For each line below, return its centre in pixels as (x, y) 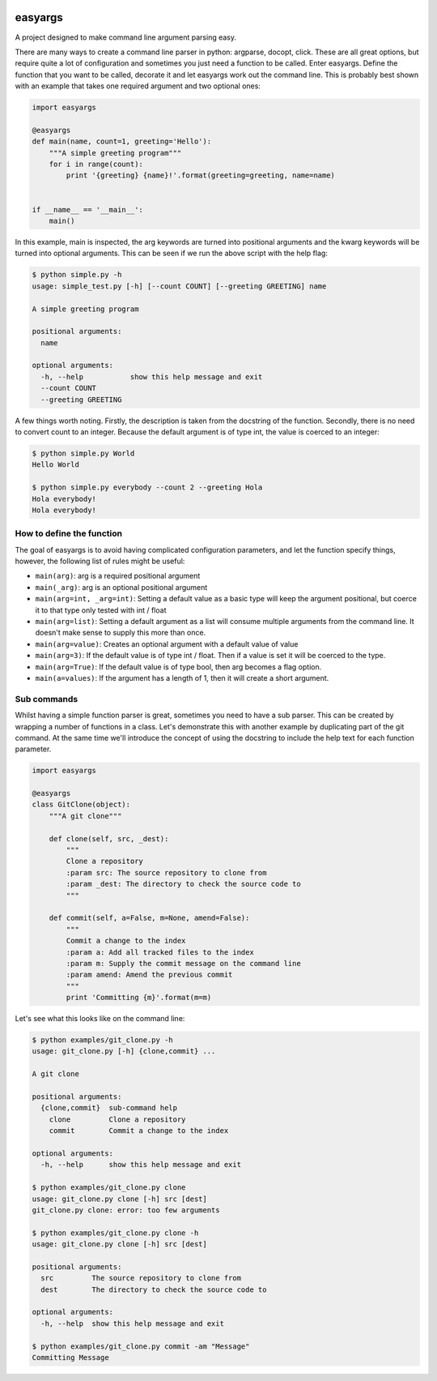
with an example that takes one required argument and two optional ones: (138, 86)
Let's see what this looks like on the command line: (100, 1019)
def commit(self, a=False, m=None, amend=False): (149, 918)
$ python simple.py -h (77, 275)
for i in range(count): (96, 165)
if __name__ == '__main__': (87, 210)
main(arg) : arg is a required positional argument (118, 576)
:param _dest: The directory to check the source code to (183, 884)
